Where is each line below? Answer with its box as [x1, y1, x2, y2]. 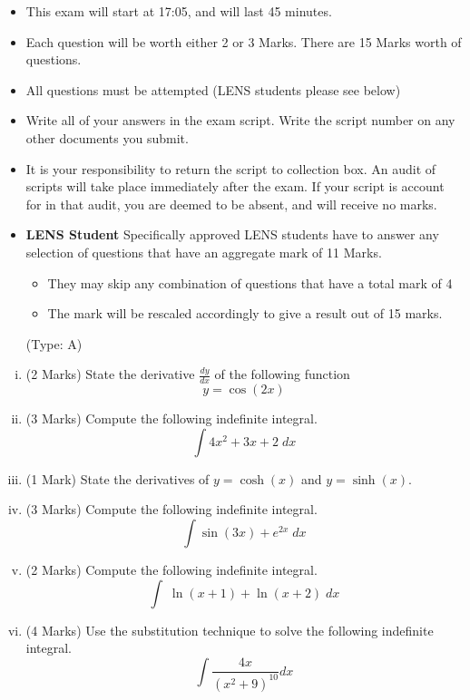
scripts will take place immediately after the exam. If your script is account [25, 177, 445, 196]
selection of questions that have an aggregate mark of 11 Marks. [25, 242, 382, 261]
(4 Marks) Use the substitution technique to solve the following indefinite [25, 620, 434, 639]
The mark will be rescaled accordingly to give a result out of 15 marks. [47, 304, 443, 323]
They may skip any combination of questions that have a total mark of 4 [47, 273, 453, 292]
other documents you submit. [25, 128, 189, 147]
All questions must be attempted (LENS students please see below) [25, 80, 401, 99]
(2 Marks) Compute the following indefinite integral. [25, 559, 318, 578]
